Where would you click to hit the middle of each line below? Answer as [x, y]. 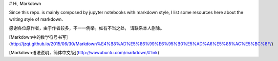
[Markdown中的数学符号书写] [39, 37]
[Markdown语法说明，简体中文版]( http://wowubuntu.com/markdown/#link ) [84, 53]
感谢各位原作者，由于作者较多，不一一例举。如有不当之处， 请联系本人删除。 [87, 28]
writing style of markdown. [36, 19]
